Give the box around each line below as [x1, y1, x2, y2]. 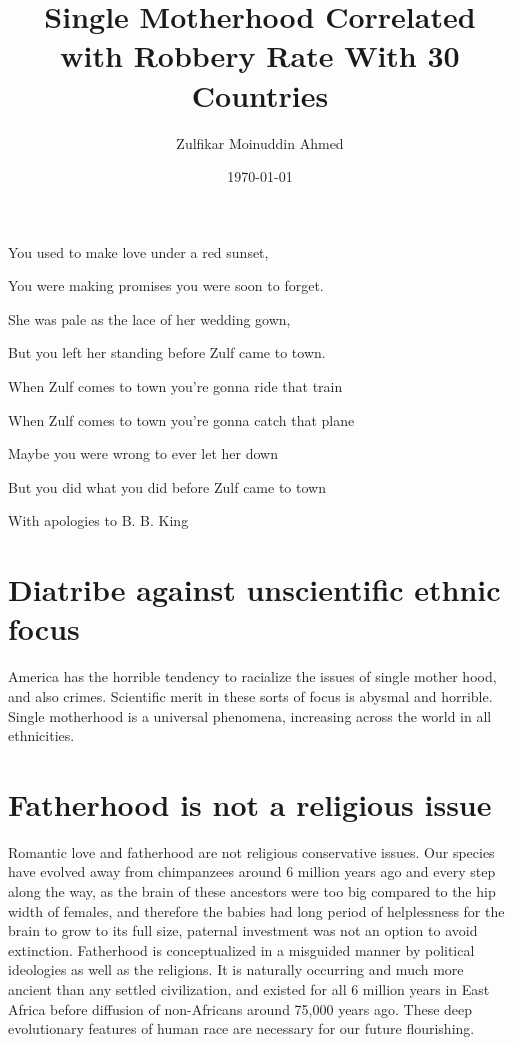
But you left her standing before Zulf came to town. [8, 342, 326, 363]
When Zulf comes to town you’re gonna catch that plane [8, 409, 355, 430]
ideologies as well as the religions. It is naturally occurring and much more [8, 959, 464, 980]
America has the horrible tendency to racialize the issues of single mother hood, [8, 666, 497, 687]
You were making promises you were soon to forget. [8, 275, 324, 296]
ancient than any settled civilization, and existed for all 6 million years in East [8, 979, 490, 999]
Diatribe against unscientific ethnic [8, 569, 501, 610]
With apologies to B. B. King [8, 510, 189, 531]
